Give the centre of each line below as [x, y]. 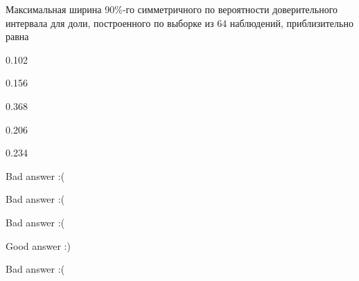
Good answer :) [38, 245]
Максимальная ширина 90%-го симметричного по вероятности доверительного [172, 9]
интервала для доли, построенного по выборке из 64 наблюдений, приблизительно [179, 22]
